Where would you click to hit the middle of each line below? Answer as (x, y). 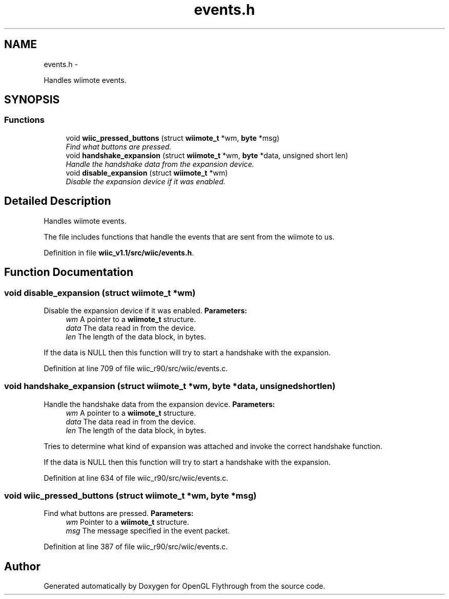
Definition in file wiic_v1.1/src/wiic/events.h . (119, 252)
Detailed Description (58, 201)
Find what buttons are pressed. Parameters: (119, 514)
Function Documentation (69, 272)
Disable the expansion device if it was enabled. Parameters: (146, 310)
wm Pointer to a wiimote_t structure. (127, 522)
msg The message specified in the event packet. (148, 531)
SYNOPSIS (32, 100)
